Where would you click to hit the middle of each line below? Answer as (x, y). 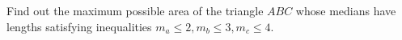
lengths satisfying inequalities (79, 26)
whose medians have (346, 10)
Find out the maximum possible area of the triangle (135, 10)
